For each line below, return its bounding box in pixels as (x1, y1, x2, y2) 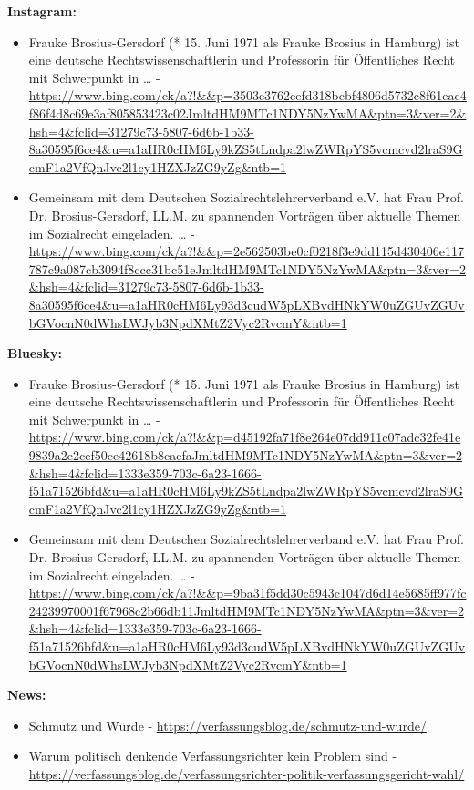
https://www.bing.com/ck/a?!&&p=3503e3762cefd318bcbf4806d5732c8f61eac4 (28, 86, 467, 105)
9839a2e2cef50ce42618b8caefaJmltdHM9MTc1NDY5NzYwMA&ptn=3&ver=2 (28, 446, 463, 465)
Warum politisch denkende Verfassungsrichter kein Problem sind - (28, 746, 397, 765)
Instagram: (7, 2, 77, 20)
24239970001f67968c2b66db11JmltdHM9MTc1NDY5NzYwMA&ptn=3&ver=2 (28, 600, 465, 620)
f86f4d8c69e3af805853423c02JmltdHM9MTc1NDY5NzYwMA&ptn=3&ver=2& (28, 103, 467, 122)
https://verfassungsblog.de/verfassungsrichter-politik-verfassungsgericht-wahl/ (28, 764, 465, 783)
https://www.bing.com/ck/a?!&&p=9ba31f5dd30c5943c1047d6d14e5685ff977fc (28, 583, 467, 602)
